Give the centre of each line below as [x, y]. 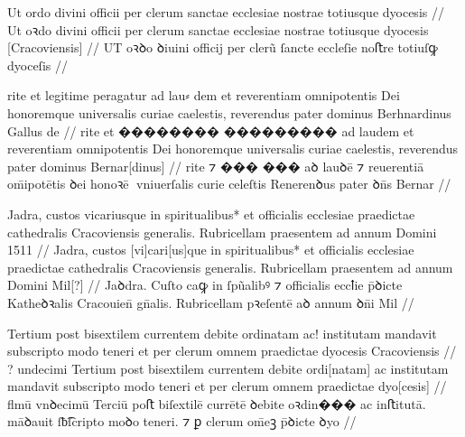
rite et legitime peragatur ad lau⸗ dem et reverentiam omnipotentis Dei [204, 95]
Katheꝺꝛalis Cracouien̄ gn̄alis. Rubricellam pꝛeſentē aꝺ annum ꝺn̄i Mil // [211, 302]
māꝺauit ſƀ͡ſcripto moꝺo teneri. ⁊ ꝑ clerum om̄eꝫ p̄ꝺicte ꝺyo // [182, 421]
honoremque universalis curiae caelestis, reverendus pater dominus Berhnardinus [229, 112]
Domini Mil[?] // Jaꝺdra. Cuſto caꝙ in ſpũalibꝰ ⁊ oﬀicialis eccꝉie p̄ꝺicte [205, 285]
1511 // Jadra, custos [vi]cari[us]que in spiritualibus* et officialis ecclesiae [211, 250]
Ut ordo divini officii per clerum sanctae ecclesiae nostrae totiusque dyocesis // [226, 12]
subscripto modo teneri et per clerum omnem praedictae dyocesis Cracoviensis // [232, 351]
